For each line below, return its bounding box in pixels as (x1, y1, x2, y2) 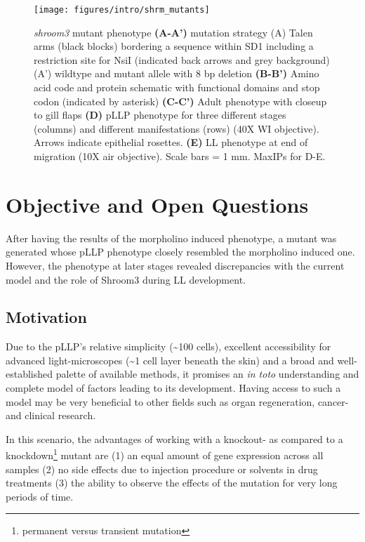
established (6, 366, 53, 381)
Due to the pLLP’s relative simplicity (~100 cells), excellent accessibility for (6, 339, 331, 354)
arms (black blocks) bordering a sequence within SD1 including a (34, 39, 314, 53)
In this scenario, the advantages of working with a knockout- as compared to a (6, 431, 343, 446)
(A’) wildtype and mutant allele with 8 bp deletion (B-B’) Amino (34, 66, 319, 81)
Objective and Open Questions (6, 190, 309, 218)
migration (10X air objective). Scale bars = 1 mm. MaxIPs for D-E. (34, 149, 326, 163)
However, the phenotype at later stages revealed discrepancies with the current (6, 258, 345, 272)
